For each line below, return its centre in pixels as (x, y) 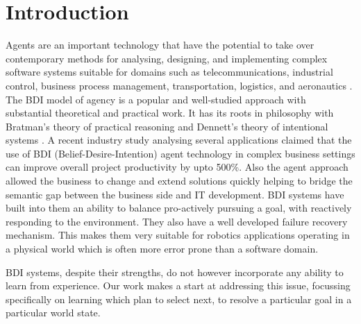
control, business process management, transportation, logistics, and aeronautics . (179, 85)
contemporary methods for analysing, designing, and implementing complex (167, 58)
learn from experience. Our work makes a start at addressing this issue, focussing (178, 285)
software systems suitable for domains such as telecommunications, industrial (169, 72)
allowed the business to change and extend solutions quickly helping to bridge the (179, 181)
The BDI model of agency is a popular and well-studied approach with (156, 99)
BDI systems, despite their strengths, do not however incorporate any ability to (175, 272)
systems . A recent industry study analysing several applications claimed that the (179, 140)
